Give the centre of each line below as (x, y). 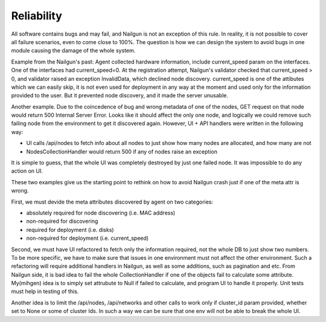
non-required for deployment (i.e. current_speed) (88, 238)
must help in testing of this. (45, 291)
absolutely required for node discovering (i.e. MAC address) (101, 213)
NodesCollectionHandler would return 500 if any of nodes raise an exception (122, 152)
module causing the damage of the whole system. (73, 51)
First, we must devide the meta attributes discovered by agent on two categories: (112, 202)
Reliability (37, 16)
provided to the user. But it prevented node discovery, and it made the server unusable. (120, 95)
